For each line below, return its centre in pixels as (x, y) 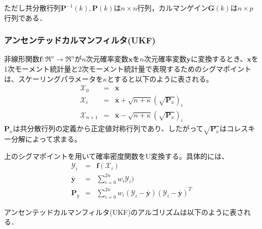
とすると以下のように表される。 (160, 78)
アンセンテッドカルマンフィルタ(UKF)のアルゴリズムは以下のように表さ (124, 212)
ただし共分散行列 (32, 8)
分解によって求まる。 (46, 139)
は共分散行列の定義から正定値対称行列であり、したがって (108, 128)
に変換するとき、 (219, 59)
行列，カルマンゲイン (173, 8)
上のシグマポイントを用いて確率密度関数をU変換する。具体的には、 (117, 156)
